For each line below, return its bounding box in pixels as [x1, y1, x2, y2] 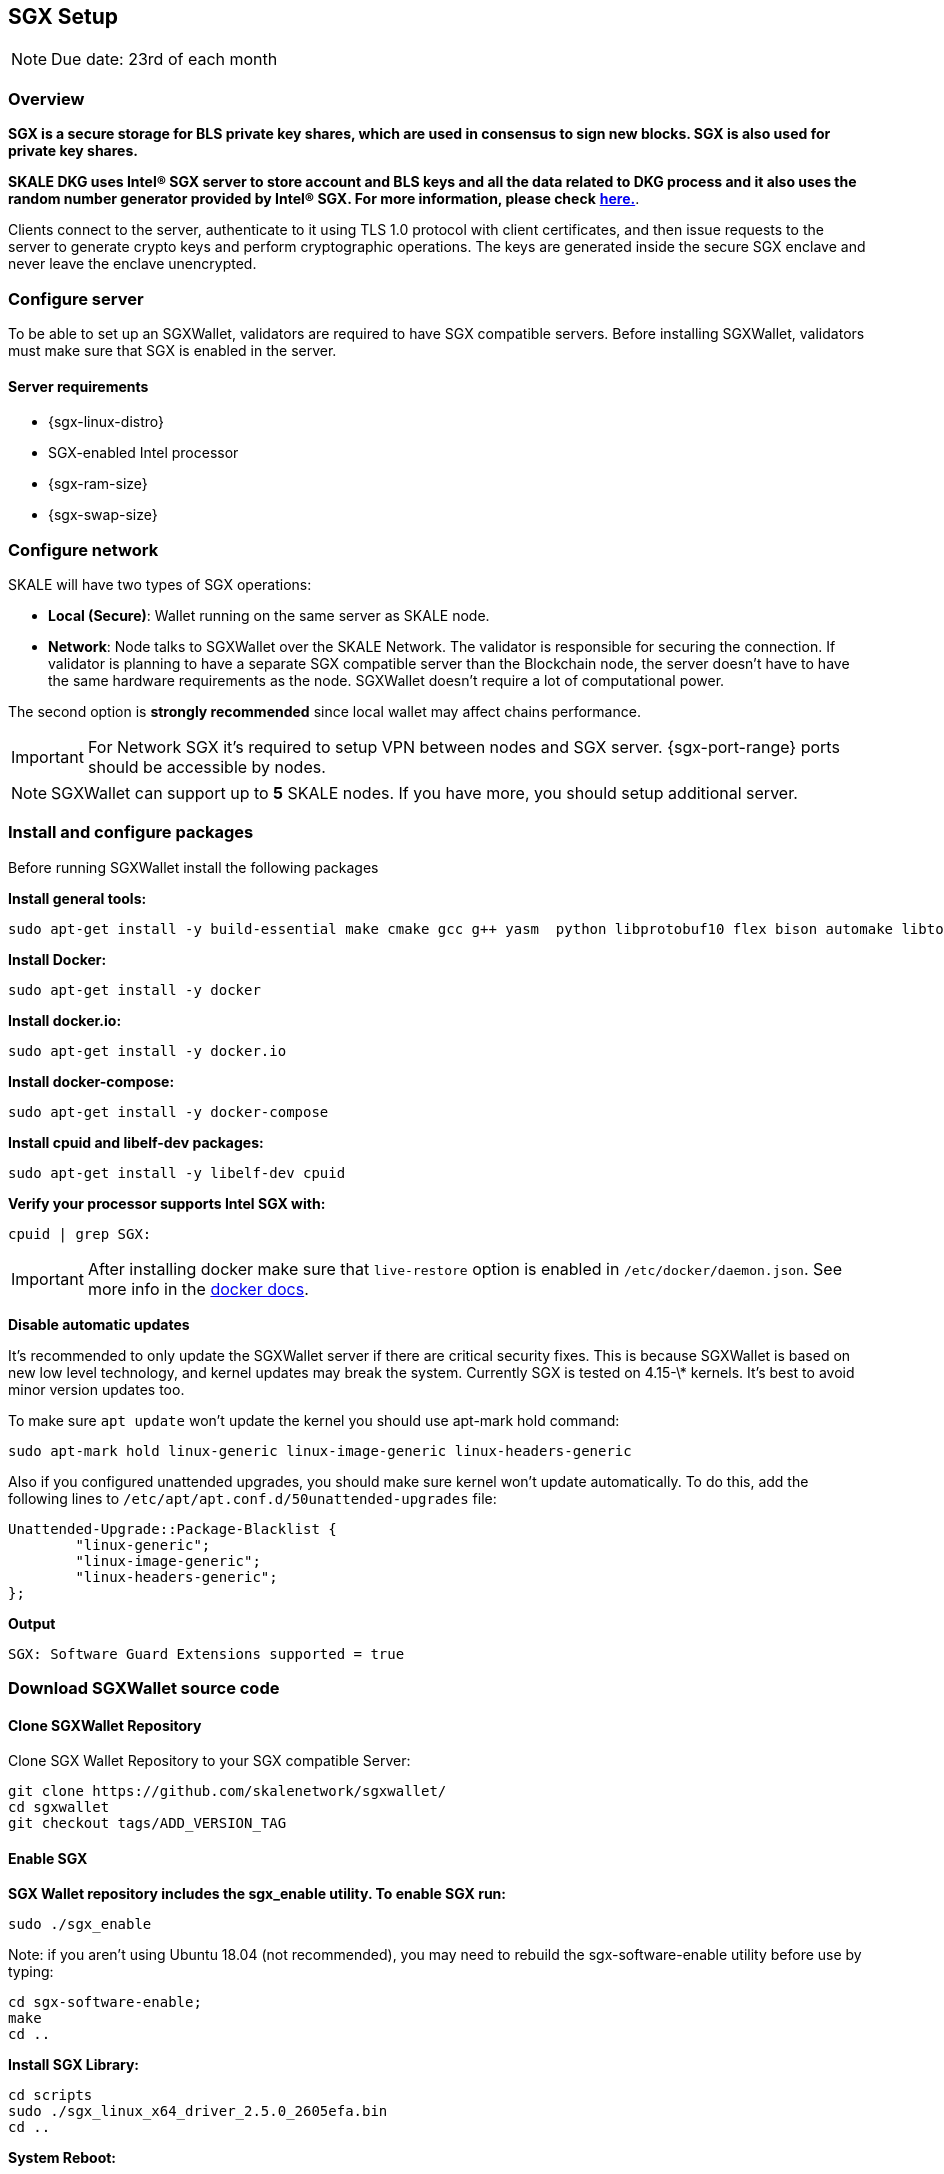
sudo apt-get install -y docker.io [8, 1042, 287, 1059]
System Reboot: [8, 2149, 117, 2167]
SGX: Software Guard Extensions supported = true [8, 1645, 405, 1662]
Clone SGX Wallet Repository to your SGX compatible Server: [8, 1752, 411, 1770]
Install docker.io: [8, 1011, 122, 1029]
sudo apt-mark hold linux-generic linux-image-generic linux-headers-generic [8, 1442, 632, 1459]
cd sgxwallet [8, 1799, 110, 1816]
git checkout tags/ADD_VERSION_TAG [8, 1815, 287, 1832]
